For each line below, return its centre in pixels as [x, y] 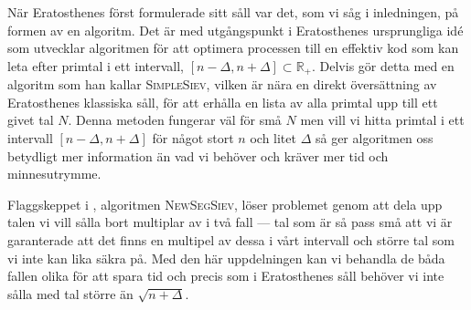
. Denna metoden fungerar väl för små [175, 120]
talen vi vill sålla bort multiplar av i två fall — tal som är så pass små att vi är [230, 222]
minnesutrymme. [54, 174]
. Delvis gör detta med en [383, 65]
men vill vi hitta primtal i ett [382, 120]
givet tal [31, 120]
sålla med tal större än [70, 293]
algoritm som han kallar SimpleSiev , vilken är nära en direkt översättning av [222, 84]
